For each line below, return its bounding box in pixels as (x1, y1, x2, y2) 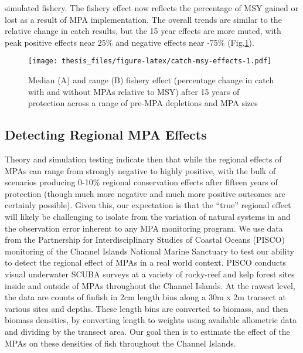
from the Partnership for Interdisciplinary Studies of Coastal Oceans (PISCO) (5, 233, 285, 246)
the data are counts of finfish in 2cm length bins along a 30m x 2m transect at (5, 291, 286, 303)
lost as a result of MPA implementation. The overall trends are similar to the (5, 13, 282, 25)
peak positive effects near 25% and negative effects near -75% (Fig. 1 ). (5, 36, 254, 48)
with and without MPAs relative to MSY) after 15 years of (28, 85, 240, 97)
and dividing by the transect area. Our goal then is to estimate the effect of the (5, 325, 290, 337)
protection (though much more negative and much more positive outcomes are (5, 187, 285, 199)
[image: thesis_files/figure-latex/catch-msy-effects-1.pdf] (28, 57, 272, 66)
